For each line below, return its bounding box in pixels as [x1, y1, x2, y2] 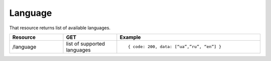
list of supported [66, 40, 105, 47]
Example [119, 34, 141, 41]
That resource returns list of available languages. [9, 25, 110, 31]
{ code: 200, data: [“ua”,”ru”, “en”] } [128, 44, 222, 50]
